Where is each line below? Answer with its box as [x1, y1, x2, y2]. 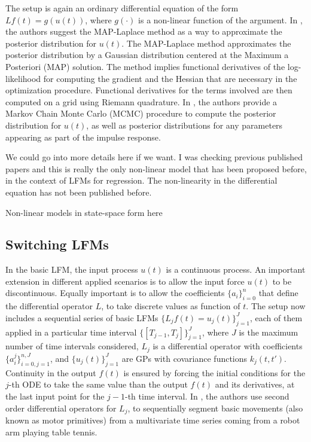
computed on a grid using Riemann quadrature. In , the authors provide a [5, 95, 278, 108]
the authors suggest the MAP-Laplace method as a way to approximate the [5, 25, 282, 38]
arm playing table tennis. [5, 425, 97, 438]
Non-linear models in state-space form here [5, 206, 163, 218]
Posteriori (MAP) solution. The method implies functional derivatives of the [5, 60, 285, 72]
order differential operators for [5, 401, 117, 414]
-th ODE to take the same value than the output [8, 378, 188, 391]
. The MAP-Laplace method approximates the [121, 36, 291, 49]
